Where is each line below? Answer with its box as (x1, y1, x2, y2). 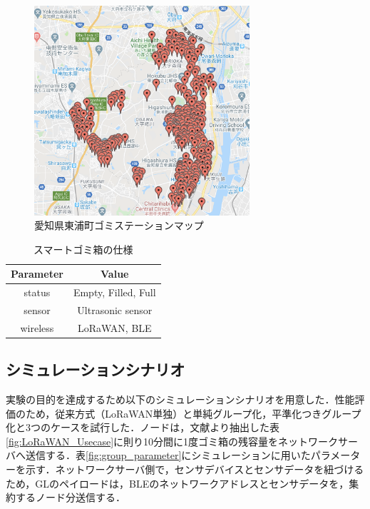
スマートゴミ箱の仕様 (34, 241, 133, 256)
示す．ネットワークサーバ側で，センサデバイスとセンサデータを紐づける (25, 462, 364, 477)
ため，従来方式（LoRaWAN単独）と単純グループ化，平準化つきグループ (25, 405, 361, 420)
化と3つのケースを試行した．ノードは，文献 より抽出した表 (6, 420, 280, 435)
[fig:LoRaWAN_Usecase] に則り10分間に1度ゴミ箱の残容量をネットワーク (6, 433, 339, 448)
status (24, 285, 51, 300)
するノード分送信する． (15, 490, 125, 505)
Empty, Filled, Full (73, 285, 156, 300)
